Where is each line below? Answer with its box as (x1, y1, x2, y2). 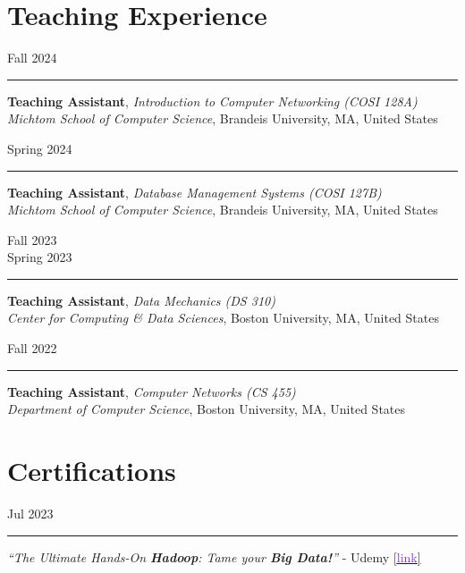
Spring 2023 (7, 248, 72, 266)
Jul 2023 (7, 503, 54, 522)
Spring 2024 (7, 139, 72, 157)
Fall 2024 (7, 48, 57, 67)
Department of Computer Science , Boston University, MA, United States (7, 400, 406, 418)
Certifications (7, 452, 176, 489)
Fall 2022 (7, 339, 57, 358)
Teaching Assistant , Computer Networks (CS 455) (7, 382, 296, 400)
